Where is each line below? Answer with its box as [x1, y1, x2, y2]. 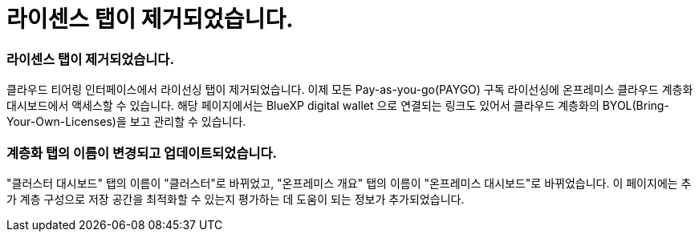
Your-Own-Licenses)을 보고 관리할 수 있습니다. [6, 115, 246, 129]
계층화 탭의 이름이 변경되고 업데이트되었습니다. [6, 144, 278, 161]
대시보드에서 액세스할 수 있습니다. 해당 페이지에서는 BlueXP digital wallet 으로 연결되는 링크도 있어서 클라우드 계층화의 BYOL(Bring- [6, 99, 669, 113]
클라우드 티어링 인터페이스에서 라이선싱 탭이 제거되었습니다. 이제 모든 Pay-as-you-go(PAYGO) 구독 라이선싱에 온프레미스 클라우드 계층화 [6, 83, 693, 97]
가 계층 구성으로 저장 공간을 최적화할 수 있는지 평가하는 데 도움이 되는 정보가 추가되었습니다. [6, 192, 465, 206]
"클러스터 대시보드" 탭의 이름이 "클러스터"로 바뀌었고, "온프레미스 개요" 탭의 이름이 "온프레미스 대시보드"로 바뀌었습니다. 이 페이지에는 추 [6, 175, 692, 190]
